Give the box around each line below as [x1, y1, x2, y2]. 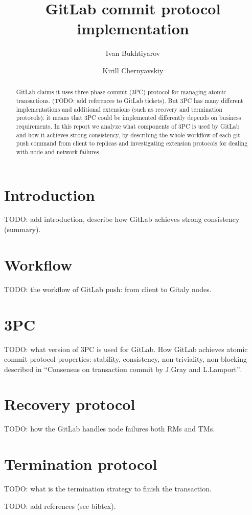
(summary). [4, 224, 41, 235]
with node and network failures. [16, 147, 101, 156]
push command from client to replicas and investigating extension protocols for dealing [16, 139, 248, 148]
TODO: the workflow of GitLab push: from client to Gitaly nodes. [4, 283, 212, 294]
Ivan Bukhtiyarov [105, 48, 161, 58]
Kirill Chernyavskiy [102, 65, 164, 75]
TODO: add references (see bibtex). [4, 500, 116, 511]
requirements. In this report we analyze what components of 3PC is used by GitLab [16, 121, 240, 130]
